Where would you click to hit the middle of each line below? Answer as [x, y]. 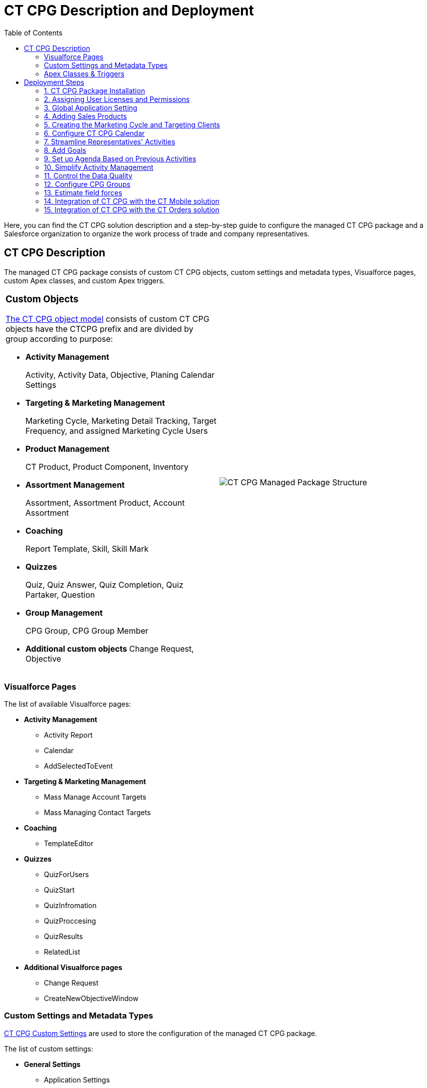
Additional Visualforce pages [73, 968]
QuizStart [59, 890]
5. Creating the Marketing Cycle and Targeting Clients [132, 124]
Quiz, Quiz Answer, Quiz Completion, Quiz [105, 585]
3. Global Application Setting [91, 107]
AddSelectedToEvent [79, 766]
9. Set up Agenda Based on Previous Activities [120, 158]
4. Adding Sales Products [86, 116]
